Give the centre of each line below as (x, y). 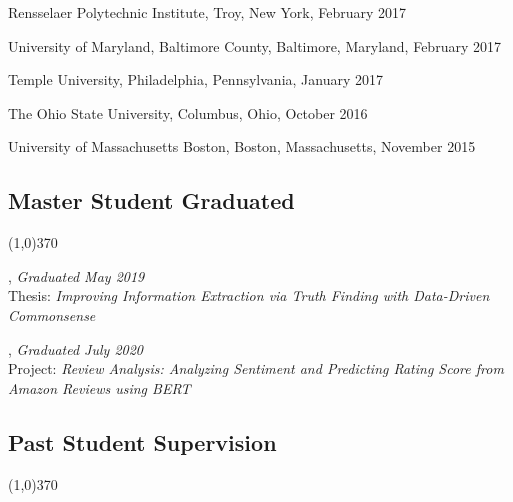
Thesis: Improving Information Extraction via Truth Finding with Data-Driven (249, 295)
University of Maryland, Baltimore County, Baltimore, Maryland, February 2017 (254, 45)
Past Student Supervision (142, 441)
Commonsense (52, 314)
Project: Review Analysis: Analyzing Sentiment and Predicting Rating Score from (256, 368)
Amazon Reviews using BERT (99, 387)
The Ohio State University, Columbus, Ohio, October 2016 (188, 112)
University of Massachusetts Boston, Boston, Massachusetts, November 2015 (242, 146)
